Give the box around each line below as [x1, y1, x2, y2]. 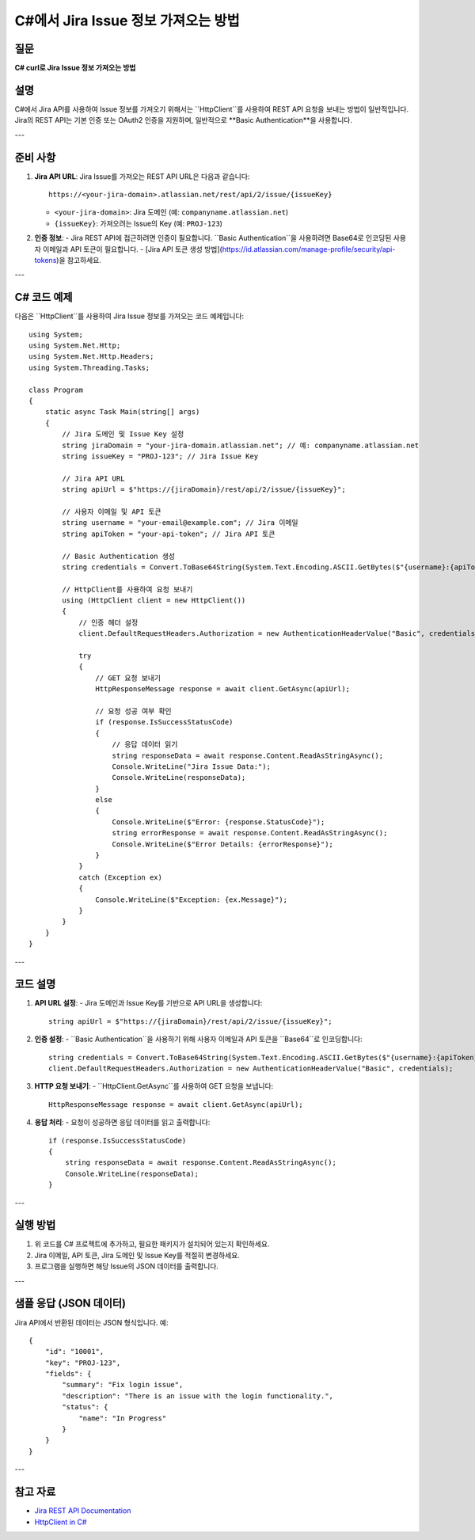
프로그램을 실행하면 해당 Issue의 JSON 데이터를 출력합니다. [34, 1261, 219, 1271]
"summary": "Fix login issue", [62, 1380, 184, 1390]
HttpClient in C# [34, 1517, 87, 1527]
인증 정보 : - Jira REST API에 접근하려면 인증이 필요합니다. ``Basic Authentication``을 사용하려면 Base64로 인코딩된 [34, 234, 392, 243]
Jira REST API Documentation [34, 1506, 131, 1515]
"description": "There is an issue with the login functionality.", [62, 1391, 334, 1401]
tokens [34, 256, 57, 264]
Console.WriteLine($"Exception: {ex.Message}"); [95, 895, 288, 904]
